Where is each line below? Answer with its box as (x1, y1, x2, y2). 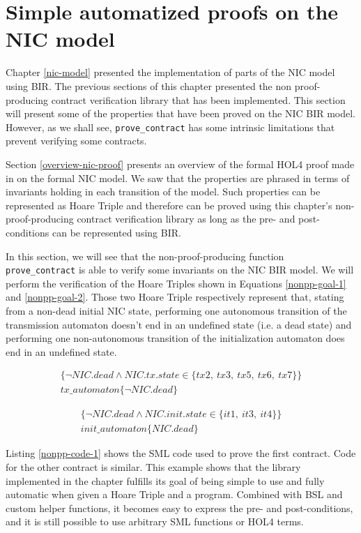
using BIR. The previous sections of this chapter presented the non (6, 78, 292, 93)
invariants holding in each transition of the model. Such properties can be (6, 184, 321, 199)
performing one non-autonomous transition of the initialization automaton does (6, 331, 345, 345)
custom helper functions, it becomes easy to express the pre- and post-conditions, (6, 500, 353, 515)
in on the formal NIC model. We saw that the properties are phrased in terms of (6, 170, 350, 185)
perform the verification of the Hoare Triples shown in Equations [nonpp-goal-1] (6, 276, 346, 290)
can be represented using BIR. (52, 225, 181, 239)
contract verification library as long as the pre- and (77, 211, 295, 226)
